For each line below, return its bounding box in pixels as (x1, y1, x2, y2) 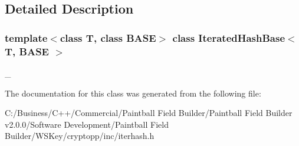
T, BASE (5, 44, 49, 58)
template (5, 30, 48, 45)
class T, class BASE (60, 30, 156, 45)
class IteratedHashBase (172, 30, 285, 45)
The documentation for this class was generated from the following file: (5, 87, 261, 99)
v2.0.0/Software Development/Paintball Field (5, 118, 169, 130)
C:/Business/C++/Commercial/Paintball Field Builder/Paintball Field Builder (5, 107, 293, 119)
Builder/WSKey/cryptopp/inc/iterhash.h (5, 130, 155, 142)
